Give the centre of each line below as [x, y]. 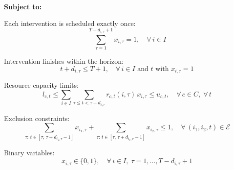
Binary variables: [29, 153]
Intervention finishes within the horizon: [64, 61]
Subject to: [23, 6]
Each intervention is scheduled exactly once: [70, 23]
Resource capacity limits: [41, 85]
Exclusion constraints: [37, 118]
